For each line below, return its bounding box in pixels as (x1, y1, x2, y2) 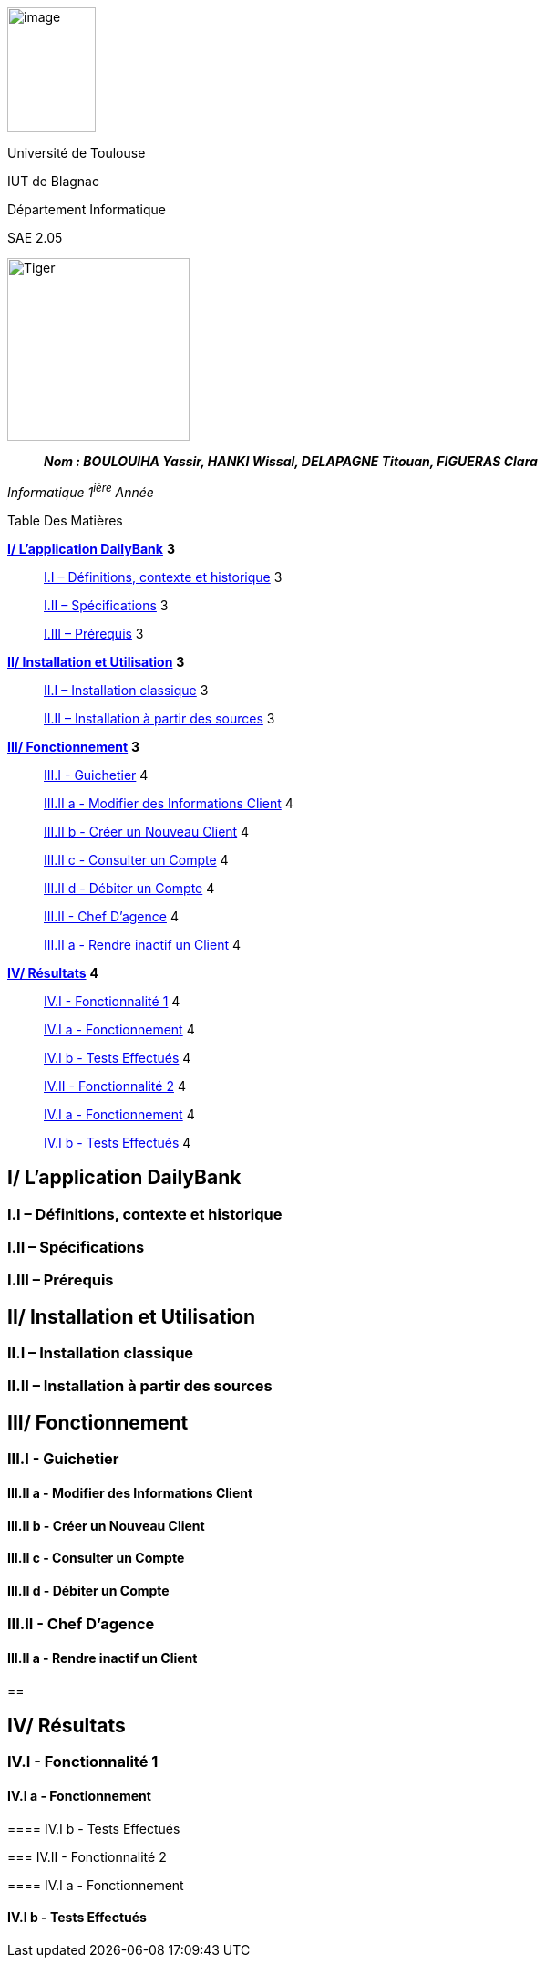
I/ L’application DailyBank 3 (7, 540, 175, 556)
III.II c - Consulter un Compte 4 (44, 851, 229, 868)
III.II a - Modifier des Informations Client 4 (44, 795, 293, 811)
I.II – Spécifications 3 (44, 597, 169, 613)
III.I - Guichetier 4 (44, 766, 149, 783)
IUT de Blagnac (7, 173, 99, 189)
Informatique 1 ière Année (7, 482, 154, 500)
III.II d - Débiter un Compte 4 (44, 879, 215, 896)
